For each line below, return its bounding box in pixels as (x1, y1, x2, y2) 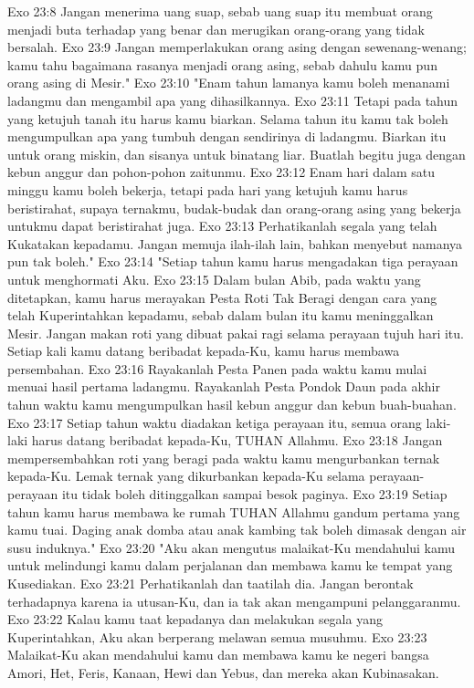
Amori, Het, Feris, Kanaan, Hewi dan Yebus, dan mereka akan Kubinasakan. (7, 662, 439, 682)
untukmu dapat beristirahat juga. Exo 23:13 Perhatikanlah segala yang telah (7, 216, 437, 235)
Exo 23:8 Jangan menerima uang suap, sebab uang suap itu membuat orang (7, 2, 433, 20)
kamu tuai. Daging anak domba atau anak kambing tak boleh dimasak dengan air (7, 520, 467, 539)
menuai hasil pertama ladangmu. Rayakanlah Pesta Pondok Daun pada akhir (7, 377, 440, 396)
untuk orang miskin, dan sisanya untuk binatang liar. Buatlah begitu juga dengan (7, 144, 466, 163)
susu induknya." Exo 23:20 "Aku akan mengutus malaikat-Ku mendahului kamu (7, 537, 456, 557)
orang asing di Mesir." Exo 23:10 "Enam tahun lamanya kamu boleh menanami (7, 73, 450, 92)
